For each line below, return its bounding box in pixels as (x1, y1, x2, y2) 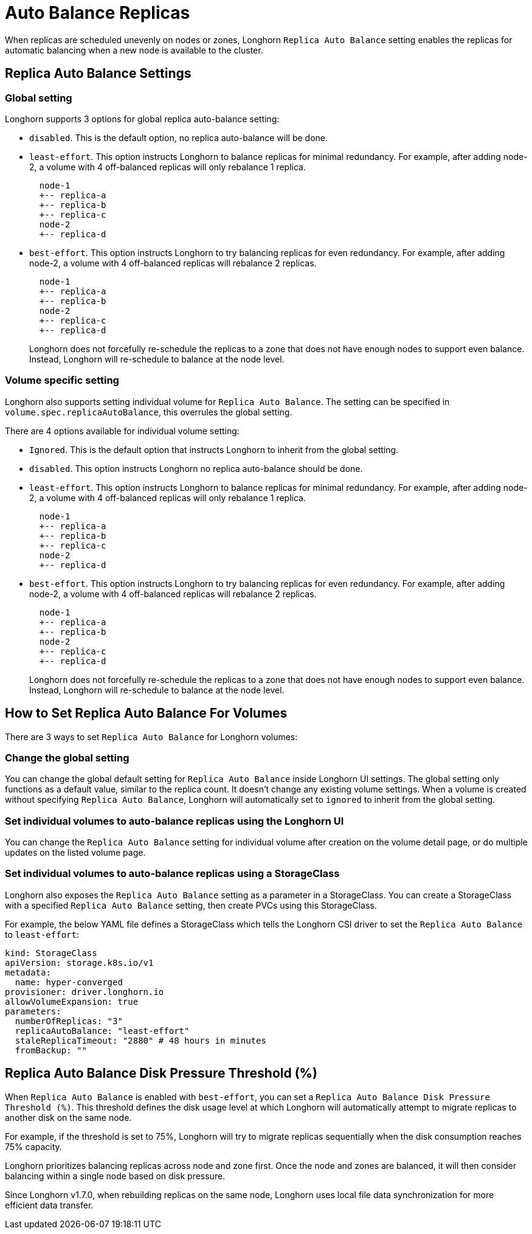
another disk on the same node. (5, 1112, 132, 1123)
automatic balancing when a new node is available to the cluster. (5, 44, 263, 55)
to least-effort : (5, 929, 79, 940)
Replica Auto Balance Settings (5, 66, 192, 81)
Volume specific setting (5, 374, 119, 387)
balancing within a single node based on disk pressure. (5, 1170, 226, 1181)
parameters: (5, 1006, 61, 1016)
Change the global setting (5, 751, 130, 764)
